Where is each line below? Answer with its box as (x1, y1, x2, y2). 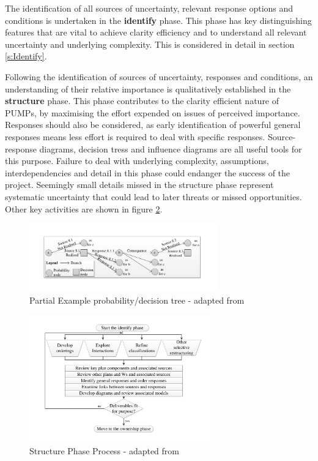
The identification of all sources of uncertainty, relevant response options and (5, 2, 294, 14)
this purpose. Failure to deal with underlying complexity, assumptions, (5, 154, 269, 167)
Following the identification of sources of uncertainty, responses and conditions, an (5, 70, 313, 83)
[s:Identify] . (5, 50, 47, 62)
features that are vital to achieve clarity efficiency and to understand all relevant (5, 26, 307, 39)
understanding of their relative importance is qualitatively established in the (5, 82, 291, 95)
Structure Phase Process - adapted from (29, 444, 179, 457)
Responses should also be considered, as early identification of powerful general (5, 118, 301, 131)
